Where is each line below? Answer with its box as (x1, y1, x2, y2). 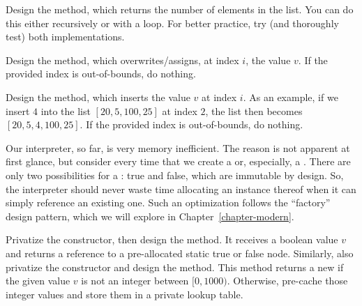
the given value (6, 273, 70, 288)
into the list (40, 103, 91, 118)
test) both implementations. (6, 29, 125, 44)
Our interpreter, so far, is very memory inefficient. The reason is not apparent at (6, 140, 350, 155)
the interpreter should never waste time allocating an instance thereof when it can (6, 181, 356, 196)
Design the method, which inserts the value (6, 89, 190, 104)
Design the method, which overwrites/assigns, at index (6, 52, 239, 67)
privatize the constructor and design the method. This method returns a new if (6, 259, 344, 274)
